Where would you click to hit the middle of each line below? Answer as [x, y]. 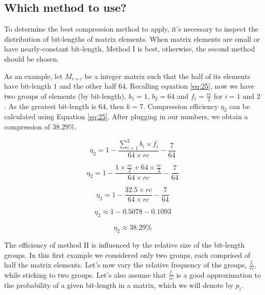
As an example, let [33, 76]
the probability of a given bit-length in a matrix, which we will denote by [119, 285]
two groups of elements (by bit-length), [65, 96]
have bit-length [28, 86]
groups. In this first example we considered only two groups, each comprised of [127, 254]
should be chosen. [32, 58]
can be [240, 106]
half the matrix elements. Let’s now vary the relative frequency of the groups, [126, 265]
